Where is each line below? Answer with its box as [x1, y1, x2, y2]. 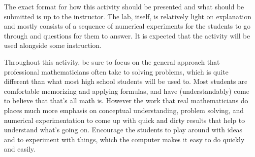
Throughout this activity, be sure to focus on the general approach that [4, 56, 220, 67]
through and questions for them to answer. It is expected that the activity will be [4, 30, 250, 40]
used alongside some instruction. [4, 40, 101, 50]
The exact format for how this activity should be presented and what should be [4, 1, 244, 11]
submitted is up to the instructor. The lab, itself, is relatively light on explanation [4, 11, 252, 21]
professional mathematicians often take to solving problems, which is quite [4, 66, 228, 77]
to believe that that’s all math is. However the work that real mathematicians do [4, 95, 248, 106]
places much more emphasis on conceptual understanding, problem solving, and [4, 105, 244, 115]
